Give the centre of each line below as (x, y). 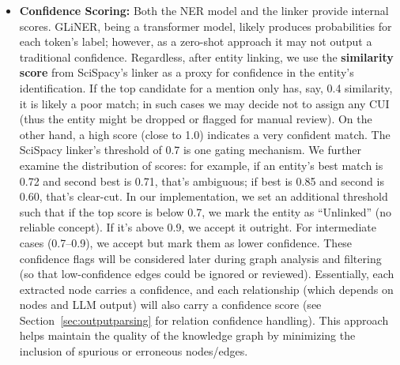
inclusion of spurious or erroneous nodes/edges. (134, 351)
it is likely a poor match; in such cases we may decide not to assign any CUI (204, 103)
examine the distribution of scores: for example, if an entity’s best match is (201, 165)
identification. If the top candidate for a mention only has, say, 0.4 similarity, (206, 87)
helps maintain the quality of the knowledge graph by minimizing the (187, 335)
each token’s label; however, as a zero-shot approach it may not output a (196, 41)
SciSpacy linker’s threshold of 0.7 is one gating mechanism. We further (190, 150)
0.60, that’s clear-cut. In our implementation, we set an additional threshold (204, 196)
